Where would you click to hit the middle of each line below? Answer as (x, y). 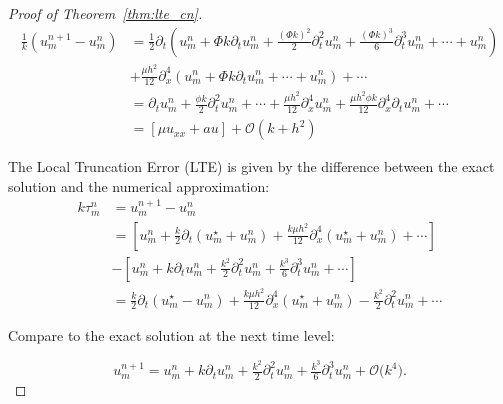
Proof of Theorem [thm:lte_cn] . (105, 13)
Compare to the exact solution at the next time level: (171, 335)
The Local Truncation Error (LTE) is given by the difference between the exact (251, 166)
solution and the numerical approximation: (139, 185)
